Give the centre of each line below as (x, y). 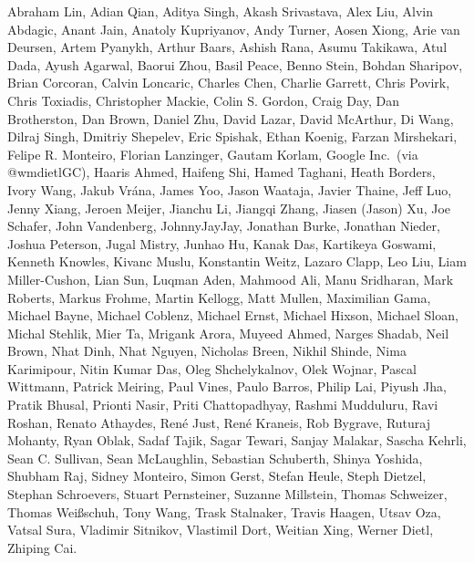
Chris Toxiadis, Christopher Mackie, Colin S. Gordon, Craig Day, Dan (203, 100)
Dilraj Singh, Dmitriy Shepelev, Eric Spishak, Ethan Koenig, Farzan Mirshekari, (232, 136)
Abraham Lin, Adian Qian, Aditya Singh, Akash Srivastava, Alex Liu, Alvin (220, 11)
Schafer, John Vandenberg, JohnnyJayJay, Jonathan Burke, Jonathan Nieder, (224, 226)
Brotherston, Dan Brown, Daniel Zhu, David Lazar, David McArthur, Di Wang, (231, 118)
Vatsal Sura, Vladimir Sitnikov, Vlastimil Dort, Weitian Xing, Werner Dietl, (221, 530)
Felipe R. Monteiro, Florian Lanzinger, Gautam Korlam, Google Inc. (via (213, 154)
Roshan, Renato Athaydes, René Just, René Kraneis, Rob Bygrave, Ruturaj (219, 422)
